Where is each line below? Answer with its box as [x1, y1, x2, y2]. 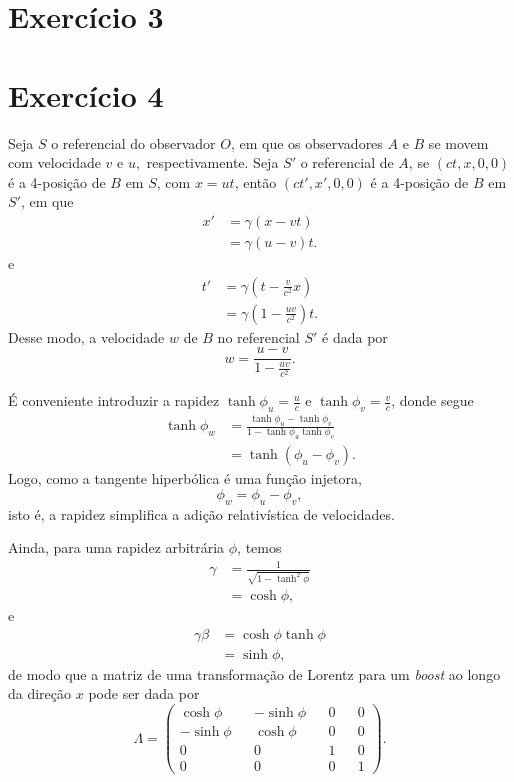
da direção [8, 683, 72, 704]
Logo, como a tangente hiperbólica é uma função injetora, [8, 468, 362, 489]
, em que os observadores [230, 132, 383, 153]
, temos [237, 537, 282, 558]
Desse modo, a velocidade [8, 326, 165, 347]
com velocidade [8, 152, 101, 173]
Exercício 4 [8, 74, 164, 115]
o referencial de [300, 152, 394, 173]
